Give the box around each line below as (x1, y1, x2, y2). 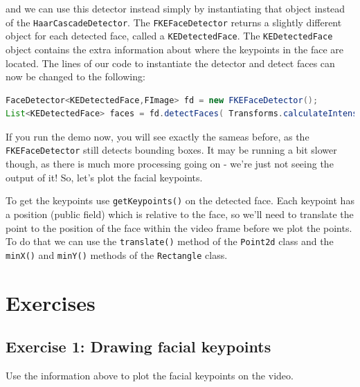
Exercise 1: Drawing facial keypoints (6, 336, 271, 357)
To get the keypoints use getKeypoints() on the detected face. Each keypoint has (6, 193, 354, 208)
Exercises (6, 288, 96, 316)
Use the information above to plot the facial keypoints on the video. (6, 368, 294, 383)
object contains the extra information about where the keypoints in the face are (6, 42, 343, 56)
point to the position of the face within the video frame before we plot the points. (6, 220, 352, 235)
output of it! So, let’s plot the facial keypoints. (6, 170, 203, 184)
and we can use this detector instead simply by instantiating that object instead (6, 1, 345, 15)
